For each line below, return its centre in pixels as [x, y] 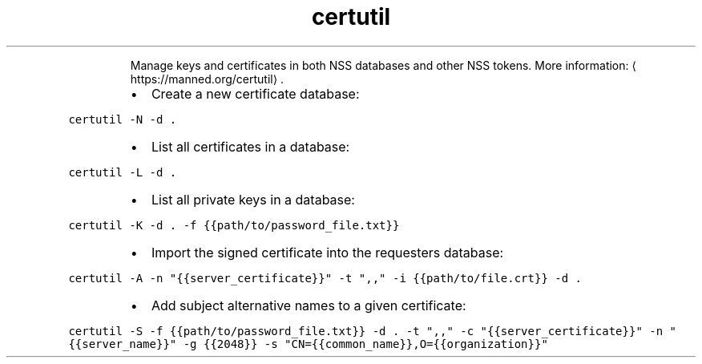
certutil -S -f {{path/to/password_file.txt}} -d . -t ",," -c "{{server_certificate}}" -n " [372, 331]
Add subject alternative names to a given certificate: [309, 305]
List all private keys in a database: [253, 199]
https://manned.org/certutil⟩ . [207, 79]
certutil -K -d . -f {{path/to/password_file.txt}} [234, 225]
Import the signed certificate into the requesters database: [327, 252]
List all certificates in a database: [250, 146]
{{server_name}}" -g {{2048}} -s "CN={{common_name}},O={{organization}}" [308, 344]
